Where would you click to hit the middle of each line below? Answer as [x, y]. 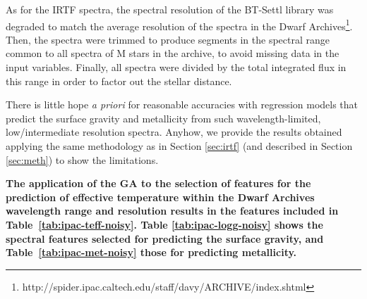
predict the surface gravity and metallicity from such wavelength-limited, [163, 118]
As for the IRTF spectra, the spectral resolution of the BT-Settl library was [170, 9]
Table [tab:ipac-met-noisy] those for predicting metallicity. [151, 252]
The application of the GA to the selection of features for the [158, 183]
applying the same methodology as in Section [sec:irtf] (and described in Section [179, 146]
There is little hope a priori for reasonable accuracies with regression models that [182, 104]
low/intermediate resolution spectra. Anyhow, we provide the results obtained [174, 132]
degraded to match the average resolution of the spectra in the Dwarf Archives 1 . [179, 25]
